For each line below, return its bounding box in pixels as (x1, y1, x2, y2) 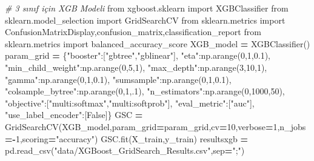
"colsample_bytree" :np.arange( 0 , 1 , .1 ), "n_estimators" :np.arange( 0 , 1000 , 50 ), (5, 85, 285, 97)
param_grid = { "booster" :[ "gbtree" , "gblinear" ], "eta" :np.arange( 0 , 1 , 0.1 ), (5, 49, 270, 62)
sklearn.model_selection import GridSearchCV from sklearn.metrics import (5, 13, 286, 26)
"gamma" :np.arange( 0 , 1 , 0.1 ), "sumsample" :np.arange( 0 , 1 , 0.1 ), (5, 73, 232, 85)
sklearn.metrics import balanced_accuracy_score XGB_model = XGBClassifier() (5, 37, 310, 50)
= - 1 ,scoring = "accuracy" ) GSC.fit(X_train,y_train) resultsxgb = (5, 132, 248, 145)
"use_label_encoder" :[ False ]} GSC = (5, 108, 143, 121)
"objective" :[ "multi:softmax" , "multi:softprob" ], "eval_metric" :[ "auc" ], (5, 96, 255, 109)
